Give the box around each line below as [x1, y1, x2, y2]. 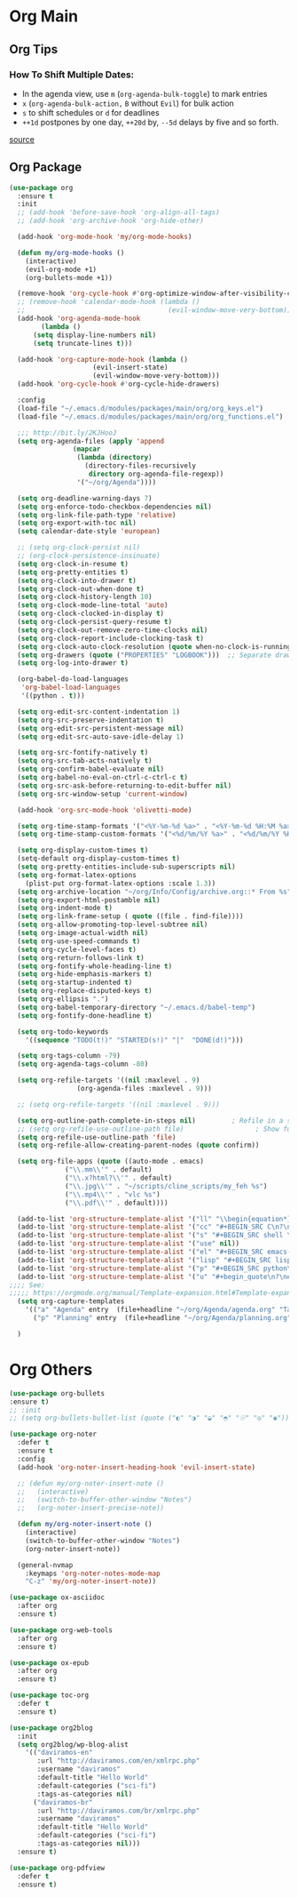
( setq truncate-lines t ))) [32, 339, 133, 348]
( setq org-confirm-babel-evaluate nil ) [17, 764, 165, 774]
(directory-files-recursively [84, 461, 197, 470]
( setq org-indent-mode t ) [17, 904, 114, 913]
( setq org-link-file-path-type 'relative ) [17, 510, 176, 519]
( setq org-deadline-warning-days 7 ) [17, 493, 153, 503]
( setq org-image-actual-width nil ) [17, 929, 149, 938]
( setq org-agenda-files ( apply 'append [17, 436, 165, 445]
